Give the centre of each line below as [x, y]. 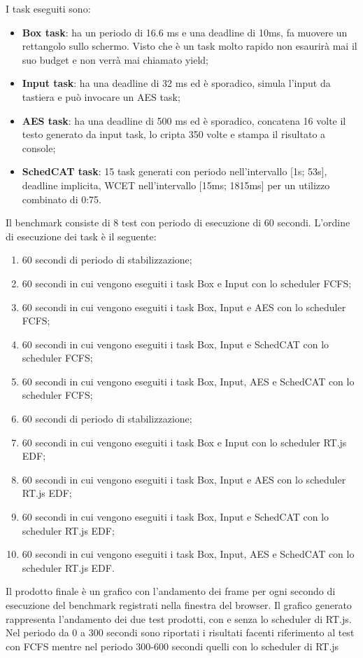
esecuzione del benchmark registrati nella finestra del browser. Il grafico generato [179, 605]
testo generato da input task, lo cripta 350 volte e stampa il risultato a [174, 134]
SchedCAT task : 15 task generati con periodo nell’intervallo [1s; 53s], [175, 171]
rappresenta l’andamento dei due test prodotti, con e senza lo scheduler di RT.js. [179, 618]
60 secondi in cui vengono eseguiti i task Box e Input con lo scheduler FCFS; [187, 283]
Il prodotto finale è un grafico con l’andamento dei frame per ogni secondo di [171, 591]
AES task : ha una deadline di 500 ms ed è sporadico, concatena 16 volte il [184, 120]
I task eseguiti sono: [48, 8]
